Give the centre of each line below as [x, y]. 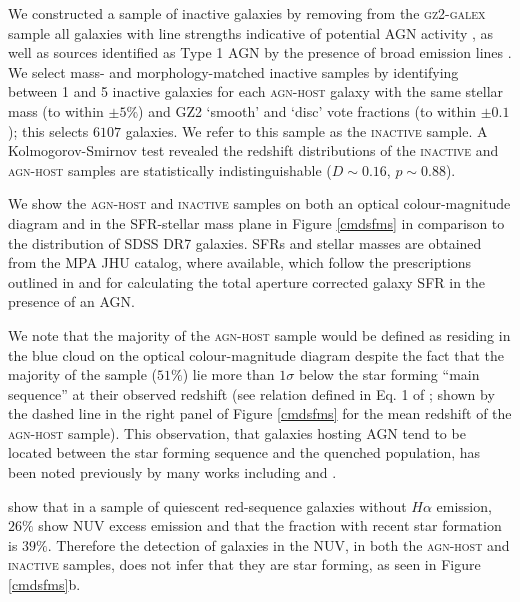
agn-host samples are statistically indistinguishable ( [170, 169]
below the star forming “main [389, 374]
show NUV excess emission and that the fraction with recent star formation [270, 525]
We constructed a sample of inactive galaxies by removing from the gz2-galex [247, 13]
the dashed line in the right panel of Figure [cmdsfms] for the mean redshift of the [260, 413]
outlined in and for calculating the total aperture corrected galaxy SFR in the [247, 281]
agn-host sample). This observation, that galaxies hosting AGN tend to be [237, 432]
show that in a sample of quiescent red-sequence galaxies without [207, 505]
